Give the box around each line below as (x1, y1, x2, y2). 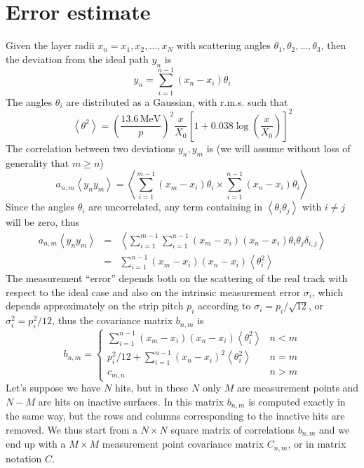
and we (318, 422, 350, 436)
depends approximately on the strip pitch (6, 298, 184, 313)
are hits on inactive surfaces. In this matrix (38, 394, 224, 408)
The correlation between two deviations (6, 140, 175, 155)
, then (321, 38, 346, 53)
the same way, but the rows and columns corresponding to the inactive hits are (6, 408, 345, 423)
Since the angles (6, 199, 75, 214)
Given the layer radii (6, 38, 95, 53)
